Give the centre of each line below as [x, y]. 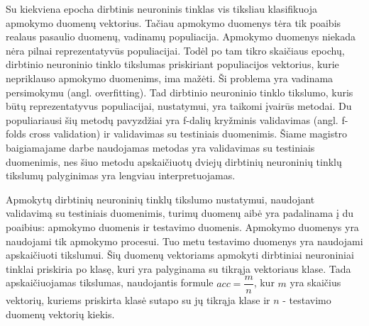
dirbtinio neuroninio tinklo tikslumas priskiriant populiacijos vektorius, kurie [172, 64]
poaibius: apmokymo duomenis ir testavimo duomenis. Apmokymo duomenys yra [182, 226]
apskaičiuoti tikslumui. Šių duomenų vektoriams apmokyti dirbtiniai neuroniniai [180, 255]
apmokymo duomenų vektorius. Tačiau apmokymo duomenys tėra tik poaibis [174, 22]
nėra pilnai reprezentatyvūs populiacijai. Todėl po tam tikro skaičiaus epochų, [175, 50]
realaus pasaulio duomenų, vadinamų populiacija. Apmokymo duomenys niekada [181, 36]
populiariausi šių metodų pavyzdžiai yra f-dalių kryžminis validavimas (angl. [172, 119]
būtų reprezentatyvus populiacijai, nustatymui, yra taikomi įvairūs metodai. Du [179, 106]
